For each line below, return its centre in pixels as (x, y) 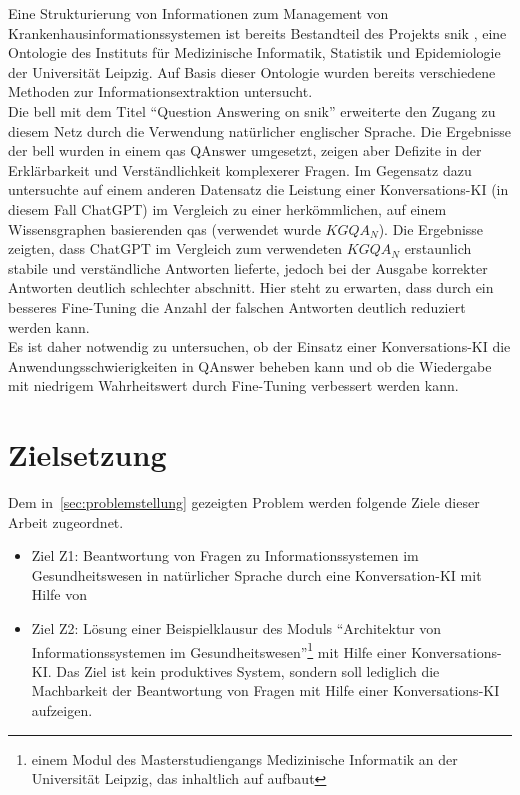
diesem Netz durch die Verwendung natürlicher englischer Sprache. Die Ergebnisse (260, 130)
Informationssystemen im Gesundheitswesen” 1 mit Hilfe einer (219, 650)
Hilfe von (59, 594)
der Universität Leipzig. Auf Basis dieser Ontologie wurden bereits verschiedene (252, 71)
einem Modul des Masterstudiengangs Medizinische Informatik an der (244, 758)
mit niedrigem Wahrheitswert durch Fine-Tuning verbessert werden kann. (233, 385)
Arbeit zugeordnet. (66, 521)
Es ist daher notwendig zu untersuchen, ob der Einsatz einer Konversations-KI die (259, 346)
